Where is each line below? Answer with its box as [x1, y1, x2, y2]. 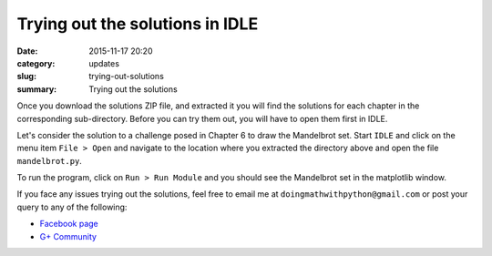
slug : [16, 71, 36, 82]
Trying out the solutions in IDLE [16, 14, 259, 34]
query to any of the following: [16, 201, 128, 212]
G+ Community [39, 230, 97, 241]
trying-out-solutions [88, 71, 164, 82]
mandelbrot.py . [16, 155, 82, 166]
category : [16, 57, 56, 68]
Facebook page [39, 219, 99, 230]
